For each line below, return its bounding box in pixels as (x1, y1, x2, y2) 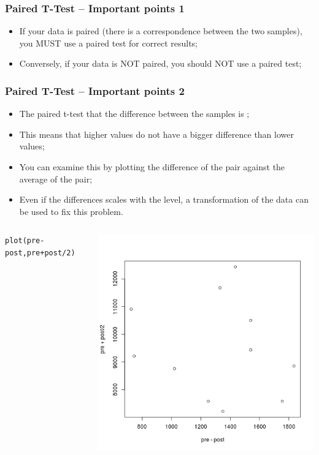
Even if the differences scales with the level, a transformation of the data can (19, 193, 309, 206)
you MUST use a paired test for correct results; (19, 36, 198, 49)
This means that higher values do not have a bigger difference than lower (19, 127, 294, 140)
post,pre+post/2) (5, 248, 75, 257)
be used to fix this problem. (19, 205, 123, 217)
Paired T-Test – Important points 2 (5, 83, 185, 98)
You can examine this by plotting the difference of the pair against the (19, 160, 285, 173)
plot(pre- (5, 236, 45, 246)
